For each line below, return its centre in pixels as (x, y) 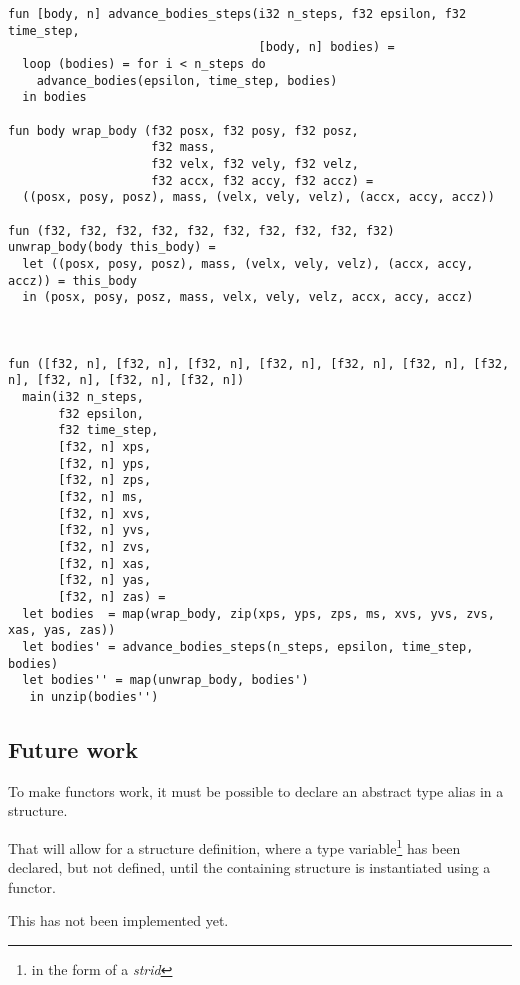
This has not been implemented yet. (118, 920)
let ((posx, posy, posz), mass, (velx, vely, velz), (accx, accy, (248, 263)
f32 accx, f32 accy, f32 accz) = (262, 180)
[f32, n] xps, (105, 447)
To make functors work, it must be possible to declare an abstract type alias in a (256, 790)
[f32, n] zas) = (112, 596)
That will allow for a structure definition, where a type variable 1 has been (234, 846)
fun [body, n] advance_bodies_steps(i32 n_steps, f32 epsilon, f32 (237, 14)
